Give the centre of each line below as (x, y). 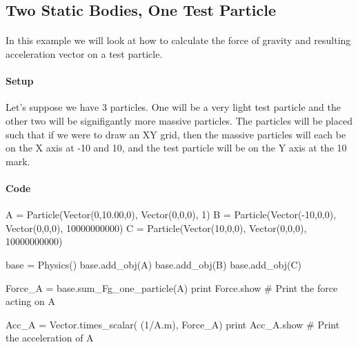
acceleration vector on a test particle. (84, 53)
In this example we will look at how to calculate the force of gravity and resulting (178, 40)
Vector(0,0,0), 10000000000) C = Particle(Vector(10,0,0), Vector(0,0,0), (156, 228)
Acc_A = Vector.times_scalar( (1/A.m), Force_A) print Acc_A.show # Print (173, 324)
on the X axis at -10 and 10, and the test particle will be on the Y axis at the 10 (176, 148)
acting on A (30, 301)
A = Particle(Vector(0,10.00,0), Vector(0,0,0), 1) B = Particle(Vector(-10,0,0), (171, 214)
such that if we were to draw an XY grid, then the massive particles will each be (176, 134)
